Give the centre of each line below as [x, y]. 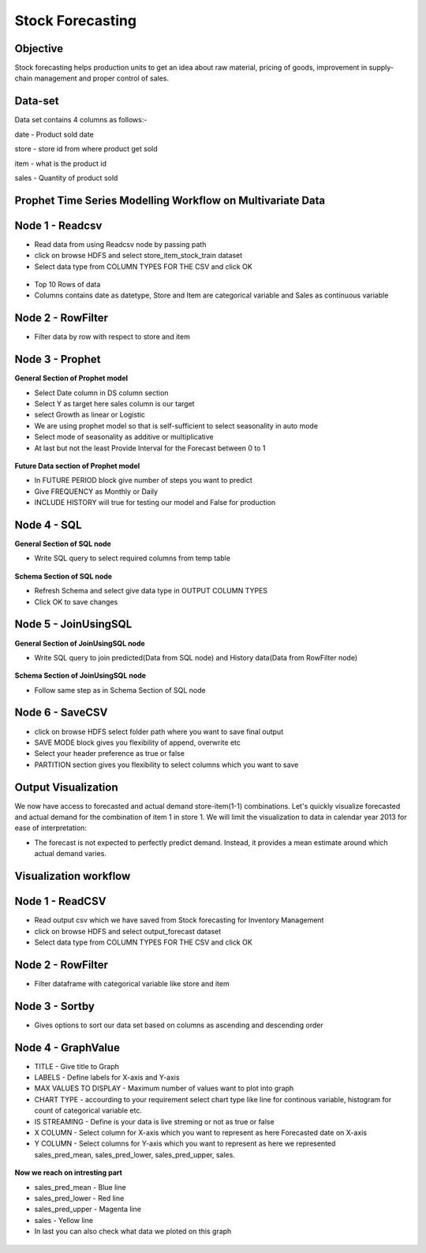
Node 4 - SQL [48, 525]
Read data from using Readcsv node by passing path [120, 244]
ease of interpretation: [50, 828]
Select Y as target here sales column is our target [114, 404]
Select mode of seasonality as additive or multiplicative [124, 437]
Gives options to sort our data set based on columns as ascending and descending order [179, 1025]
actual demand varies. [70, 854]
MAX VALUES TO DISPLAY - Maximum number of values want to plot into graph [164, 1088]
